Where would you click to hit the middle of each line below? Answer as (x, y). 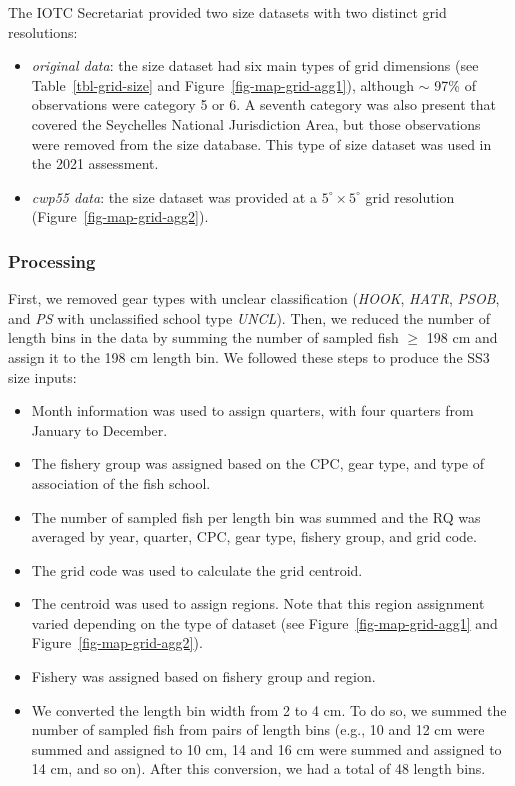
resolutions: (43, 31)
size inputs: (42, 376)
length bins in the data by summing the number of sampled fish (203, 337)
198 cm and (462, 337)
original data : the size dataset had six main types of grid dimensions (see (255, 65)
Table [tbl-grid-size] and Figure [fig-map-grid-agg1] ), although (223, 84)
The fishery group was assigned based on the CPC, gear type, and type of (257, 463)
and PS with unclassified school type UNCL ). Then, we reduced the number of (249, 317)
